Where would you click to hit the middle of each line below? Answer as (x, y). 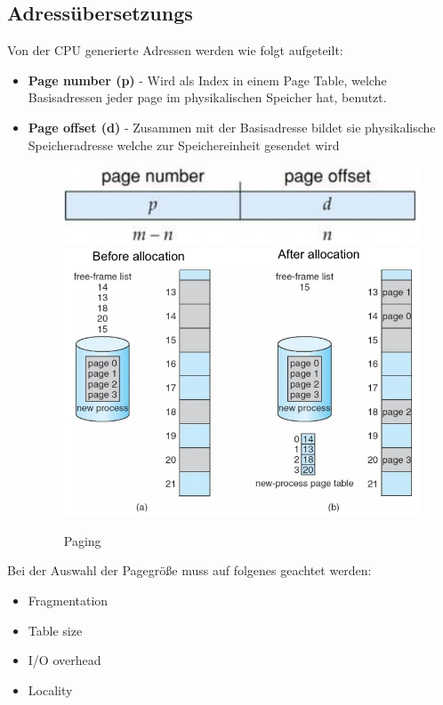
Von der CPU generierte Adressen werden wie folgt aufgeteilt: (175, 50)
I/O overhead (64, 660)
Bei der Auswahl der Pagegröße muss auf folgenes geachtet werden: (189, 570)
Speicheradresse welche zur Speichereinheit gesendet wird (184, 144)
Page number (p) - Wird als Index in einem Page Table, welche (207, 80)
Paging (82, 540)
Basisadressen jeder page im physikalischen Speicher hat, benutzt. (207, 97)
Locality (50, 689)
